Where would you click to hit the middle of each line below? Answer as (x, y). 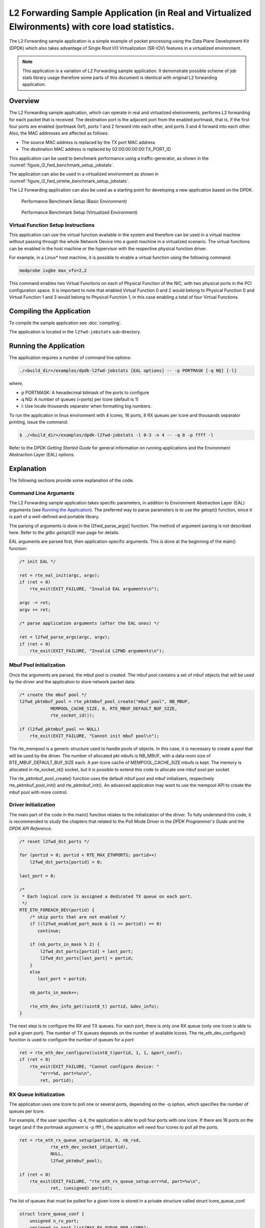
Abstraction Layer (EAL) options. (42, 455)
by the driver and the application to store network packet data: (72, 682)
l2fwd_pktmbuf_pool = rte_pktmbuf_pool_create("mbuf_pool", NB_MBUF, (105, 702)
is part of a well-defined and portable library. (54, 517)
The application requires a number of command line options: (70, 358)
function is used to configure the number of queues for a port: (72, 1040)
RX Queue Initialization (37, 1094)
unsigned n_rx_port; (54, 1221)
